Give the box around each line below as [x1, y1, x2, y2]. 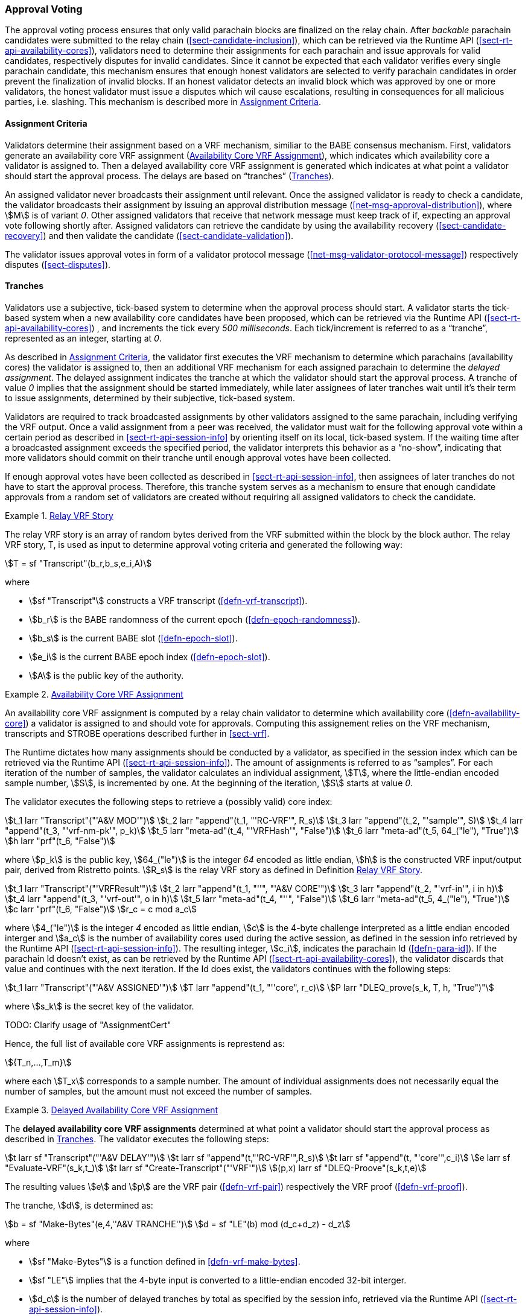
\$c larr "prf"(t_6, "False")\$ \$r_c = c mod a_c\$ [5, 903, 197, 914]
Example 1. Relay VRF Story [5, 510, 113, 521]
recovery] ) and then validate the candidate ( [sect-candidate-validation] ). [5, 230, 294, 241]
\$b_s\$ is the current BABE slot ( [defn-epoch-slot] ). [29, 632, 238, 643]
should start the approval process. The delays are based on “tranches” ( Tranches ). [5, 170, 334, 181]
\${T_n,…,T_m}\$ [5, 1057, 72, 1067]
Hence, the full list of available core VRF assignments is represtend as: [5, 1038, 285, 1049]
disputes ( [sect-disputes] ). [5, 259, 111, 270]
